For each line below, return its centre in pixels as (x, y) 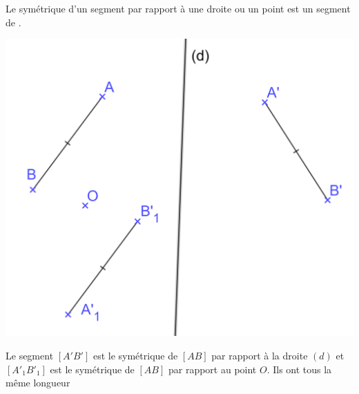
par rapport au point (212, 369)
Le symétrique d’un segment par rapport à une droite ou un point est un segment (178, 8)
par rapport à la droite (260, 355)
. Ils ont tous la (299, 369)
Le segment (30, 355)
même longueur (38, 383)
